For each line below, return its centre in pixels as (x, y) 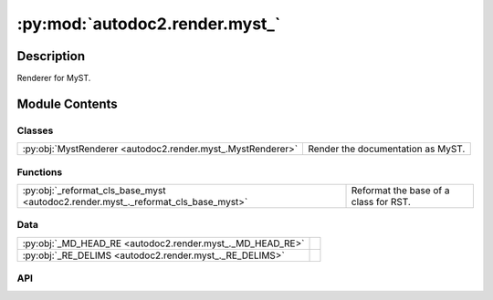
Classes (35, 130)
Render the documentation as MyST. (387, 149)
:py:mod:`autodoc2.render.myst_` (149, 24)
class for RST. (381, 202)
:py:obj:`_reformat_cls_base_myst (94, 190)
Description (51, 56)
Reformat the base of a (400, 190)
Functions (40, 171)
